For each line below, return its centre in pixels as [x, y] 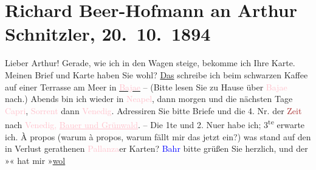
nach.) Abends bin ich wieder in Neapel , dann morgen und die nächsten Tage [149, 99]
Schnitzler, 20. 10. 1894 [108, 34]
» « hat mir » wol [35, 160]
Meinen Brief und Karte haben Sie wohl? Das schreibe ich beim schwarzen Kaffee [156, 74]
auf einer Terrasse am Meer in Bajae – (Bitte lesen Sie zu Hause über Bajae [146, 87]
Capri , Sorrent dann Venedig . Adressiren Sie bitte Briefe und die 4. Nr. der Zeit [153, 110]
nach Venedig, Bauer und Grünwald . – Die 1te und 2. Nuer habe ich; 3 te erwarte [155, 124]
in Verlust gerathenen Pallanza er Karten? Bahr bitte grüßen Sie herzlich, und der [156, 148]
